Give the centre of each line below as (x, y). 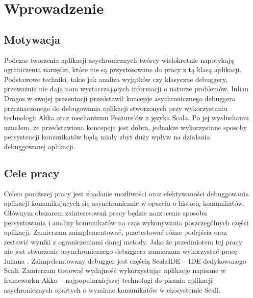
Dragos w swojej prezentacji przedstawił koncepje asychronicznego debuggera (120, 98)
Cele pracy (32, 173)
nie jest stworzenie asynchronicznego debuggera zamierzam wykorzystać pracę (121, 251)
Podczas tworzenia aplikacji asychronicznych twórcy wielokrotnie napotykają (119, 60)
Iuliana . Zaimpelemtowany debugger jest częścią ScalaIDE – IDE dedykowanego (125, 260)
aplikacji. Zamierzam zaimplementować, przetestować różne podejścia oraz (115, 232)
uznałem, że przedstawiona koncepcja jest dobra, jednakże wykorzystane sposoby (126, 127)
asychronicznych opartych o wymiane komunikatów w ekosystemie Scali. (112, 289)
